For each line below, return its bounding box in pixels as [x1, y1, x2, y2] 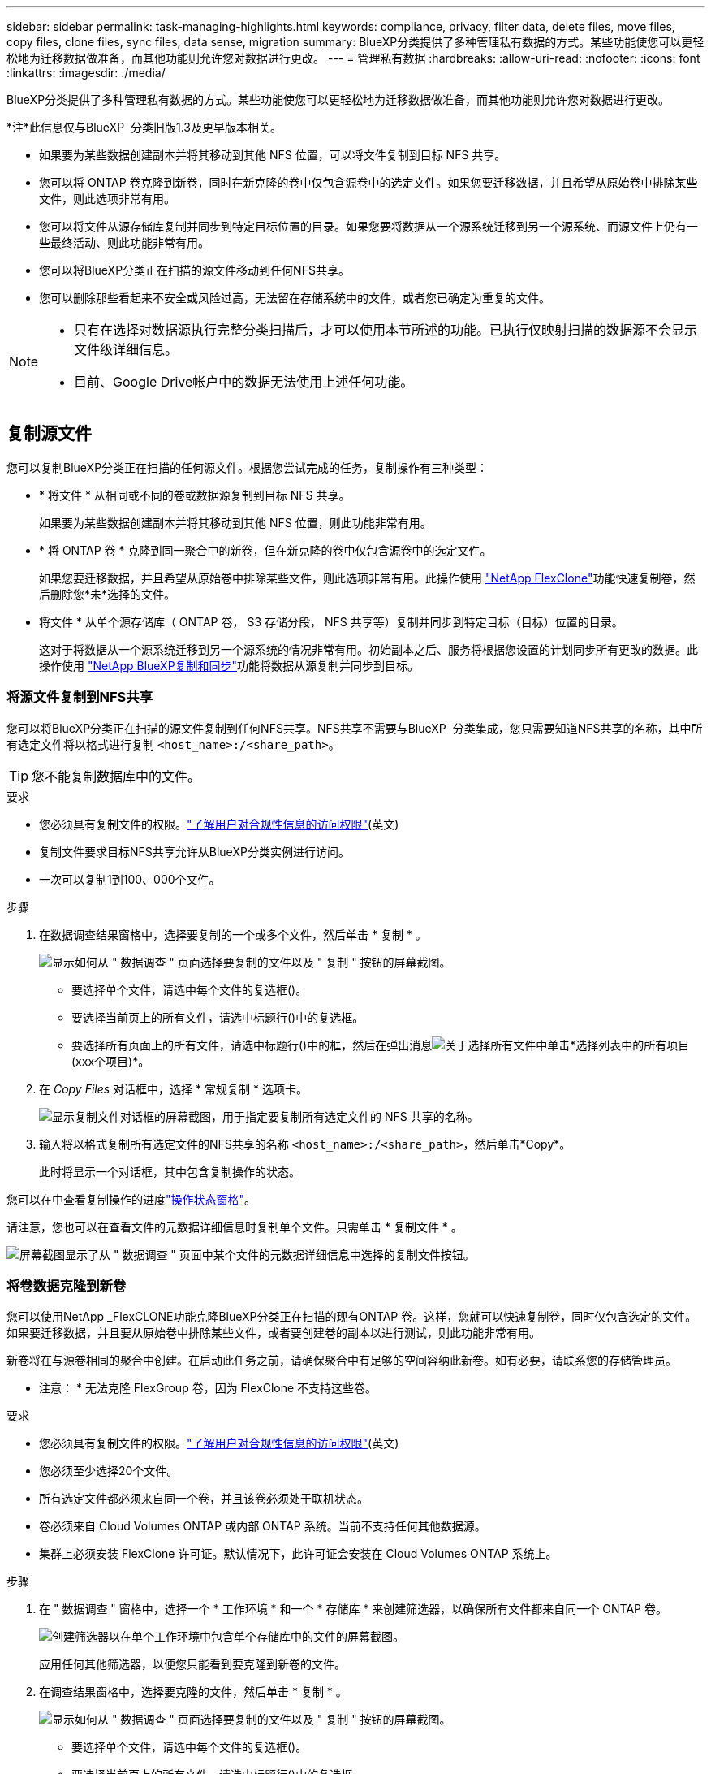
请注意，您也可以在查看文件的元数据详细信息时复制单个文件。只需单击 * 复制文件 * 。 [6, 1219, 463, 1234]
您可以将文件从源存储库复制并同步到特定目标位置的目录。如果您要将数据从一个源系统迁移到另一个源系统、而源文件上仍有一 [39, 219, 698, 233]
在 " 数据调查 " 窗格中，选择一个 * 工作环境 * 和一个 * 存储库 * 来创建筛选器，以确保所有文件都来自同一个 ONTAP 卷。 [39, 1602, 667, 1616]
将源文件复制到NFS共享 [6, 689, 153, 706]
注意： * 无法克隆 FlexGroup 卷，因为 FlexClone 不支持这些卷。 [39, 1381, 377, 1395]
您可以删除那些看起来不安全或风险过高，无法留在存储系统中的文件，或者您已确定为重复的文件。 [39, 291, 550, 305]
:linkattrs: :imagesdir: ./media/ [6, 66, 166, 80]
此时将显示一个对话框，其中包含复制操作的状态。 [39, 1164, 300, 1179]
